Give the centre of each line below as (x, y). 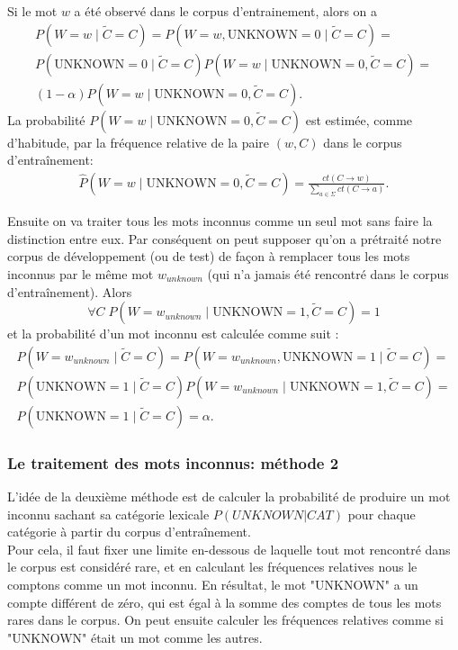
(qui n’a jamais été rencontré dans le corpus (328, 273)
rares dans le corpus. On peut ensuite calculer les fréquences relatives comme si (225, 620)
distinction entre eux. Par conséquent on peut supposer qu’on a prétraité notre (225, 238)
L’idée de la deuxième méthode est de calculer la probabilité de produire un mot (229, 497)
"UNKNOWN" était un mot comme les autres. (135, 637)
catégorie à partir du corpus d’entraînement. (129, 532)
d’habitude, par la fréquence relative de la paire (139, 142)
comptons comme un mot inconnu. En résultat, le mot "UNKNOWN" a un (213, 585)
